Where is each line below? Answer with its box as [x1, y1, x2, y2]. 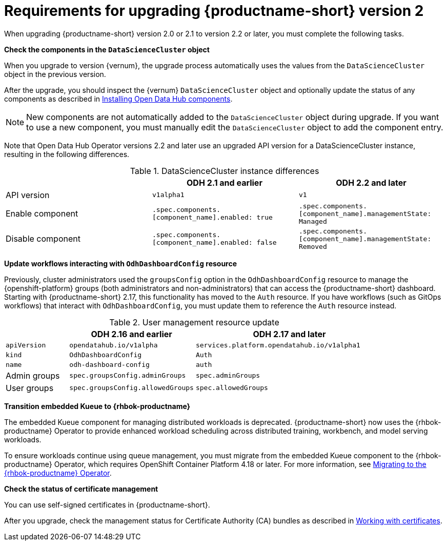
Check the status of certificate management [4, 484, 158, 493]
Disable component [6, 233, 80, 244]
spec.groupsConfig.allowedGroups [69, 384, 194, 392]
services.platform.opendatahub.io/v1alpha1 [195, 341, 360, 349]
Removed [298, 242, 327, 250]
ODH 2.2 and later [336, 177, 407, 188]
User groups [6, 382, 54, 393]
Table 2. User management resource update [109, 317, 279, 327]
